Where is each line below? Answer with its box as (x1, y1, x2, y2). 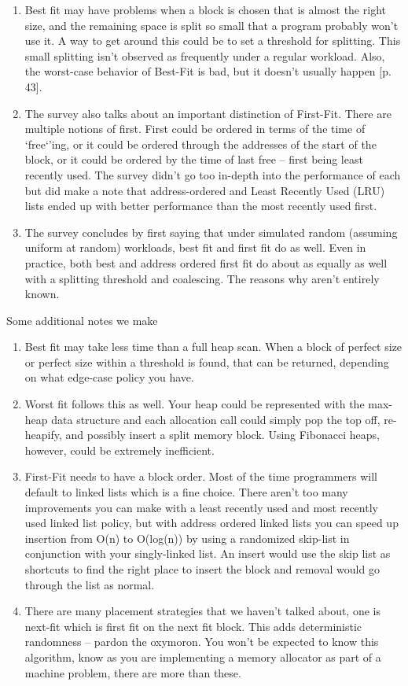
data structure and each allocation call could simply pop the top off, (51, 411, 380, 427)
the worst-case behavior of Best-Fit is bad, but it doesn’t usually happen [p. (24, 63, 391, 79)
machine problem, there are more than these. (24, 664, 241, 680)
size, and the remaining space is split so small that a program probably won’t (24, 17, 399, 33)
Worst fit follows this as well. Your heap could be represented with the (24, 396, 365, 412)
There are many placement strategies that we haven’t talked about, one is (24, 603, 380, 619)
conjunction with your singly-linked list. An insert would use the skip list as (24, 545, 391, 562)
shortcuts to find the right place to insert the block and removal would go (24, 561, 380, 577)
